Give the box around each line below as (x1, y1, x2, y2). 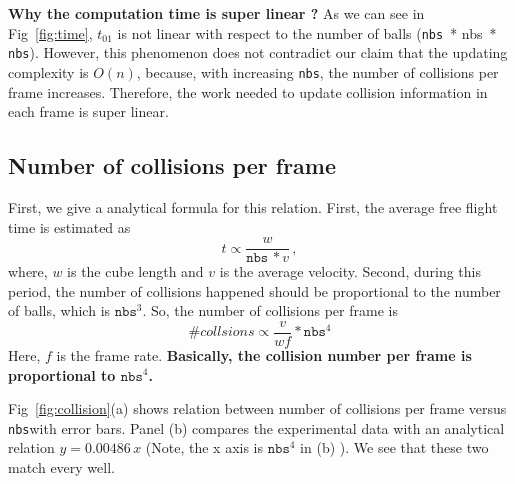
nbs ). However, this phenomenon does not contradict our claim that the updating (8, 42, 508, 63)
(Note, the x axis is (145, 437, 264, 458)
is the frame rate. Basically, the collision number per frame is (56, 345, 472, 366)
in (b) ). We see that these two (300, 437, 489, 458)
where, (8, 261, 48, 282)
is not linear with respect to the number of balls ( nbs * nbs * (117, 22, 497, 43)
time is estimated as (8, 216, 131, 237)
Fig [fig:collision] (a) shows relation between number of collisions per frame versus (8, 398, 507, 419)
